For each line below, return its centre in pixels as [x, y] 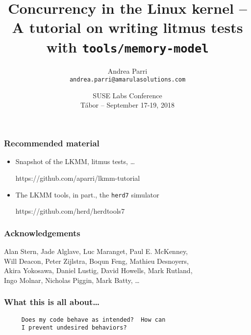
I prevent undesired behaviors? [74, 328]
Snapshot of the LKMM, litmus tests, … [75, 161]
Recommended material [52, 143]
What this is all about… [52, 302]
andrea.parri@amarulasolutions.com [127, 80]
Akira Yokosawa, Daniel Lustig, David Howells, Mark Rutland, [98, 270]
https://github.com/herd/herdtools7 [70, 211]
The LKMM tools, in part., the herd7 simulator [87, 194]
